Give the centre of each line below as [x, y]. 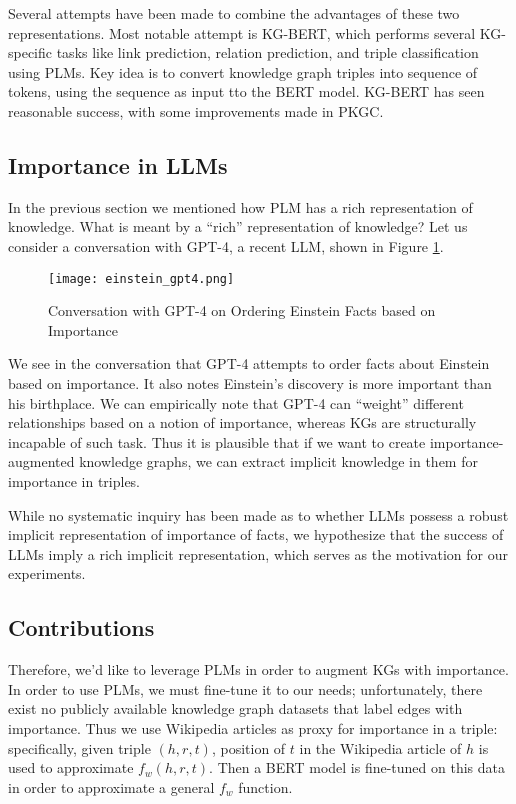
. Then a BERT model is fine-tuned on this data [357, 767]
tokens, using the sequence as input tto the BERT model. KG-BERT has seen [246, 91]
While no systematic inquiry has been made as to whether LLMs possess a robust [258, 514]
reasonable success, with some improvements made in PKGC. [196, 110]
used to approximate [71, 767]
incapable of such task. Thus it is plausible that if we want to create [217, 441]
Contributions [81, 627]
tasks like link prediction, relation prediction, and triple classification [267, 52]
